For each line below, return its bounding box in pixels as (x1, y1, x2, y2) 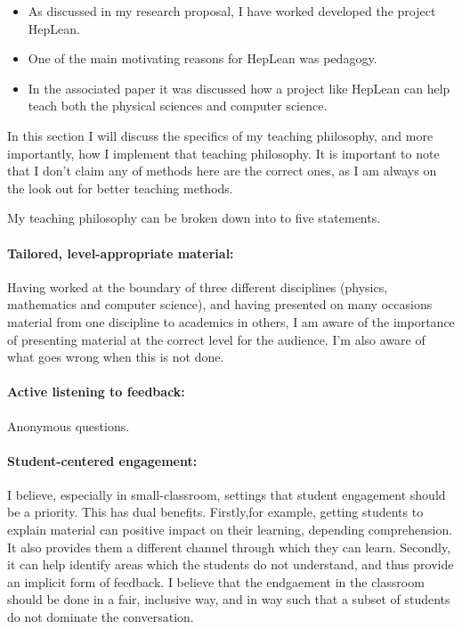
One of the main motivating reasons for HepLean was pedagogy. (28, 49, 377, 68)
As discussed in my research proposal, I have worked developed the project (28, 2, 436, 20)
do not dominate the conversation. (7, 608, 194, 626)
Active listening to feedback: (7, 382, 185, 401)
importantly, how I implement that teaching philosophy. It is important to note (7, 143, 440, 162)
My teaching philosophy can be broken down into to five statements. (7, 208, 381, 227)
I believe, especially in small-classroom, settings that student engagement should (7, 485, 446, 503)
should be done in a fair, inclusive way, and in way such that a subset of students (7, 590, 450, 609)
